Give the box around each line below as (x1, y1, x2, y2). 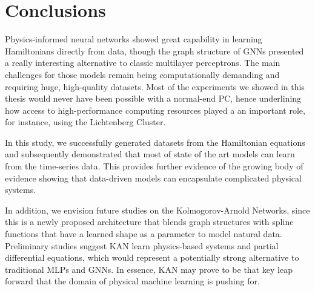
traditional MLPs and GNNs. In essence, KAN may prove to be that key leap (5, 263, 293, 275)
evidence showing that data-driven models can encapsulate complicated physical (5, 171, 302, 184)
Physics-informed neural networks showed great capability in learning (5, 33, 262, 45)
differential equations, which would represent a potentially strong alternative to (5, 251, 299, 264)
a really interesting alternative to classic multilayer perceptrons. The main (5, 56, 280, 69)
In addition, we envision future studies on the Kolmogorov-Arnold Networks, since (5, 203, 310, 216)
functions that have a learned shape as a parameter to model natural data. (5, 227, 282, 240)
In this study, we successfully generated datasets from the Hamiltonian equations (5, 136, 305, 148)
